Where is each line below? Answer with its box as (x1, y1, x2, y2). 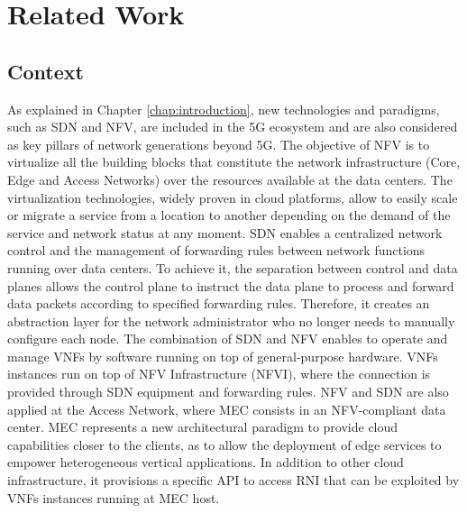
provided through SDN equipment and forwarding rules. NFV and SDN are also (7, 382, 449, 401)
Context (7, 57, 84, 85)
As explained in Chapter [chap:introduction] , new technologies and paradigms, (7, 99, 440, 118)
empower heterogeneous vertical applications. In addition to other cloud (7, 453, 404, 472)
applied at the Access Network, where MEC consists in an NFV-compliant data (7, 399, 446, 418)
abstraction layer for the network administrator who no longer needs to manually (7, 311, 455, 330)
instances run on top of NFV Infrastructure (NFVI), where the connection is (7, 364, 431, 383)
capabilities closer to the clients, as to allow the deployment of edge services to (7, 435, 442, 453)
